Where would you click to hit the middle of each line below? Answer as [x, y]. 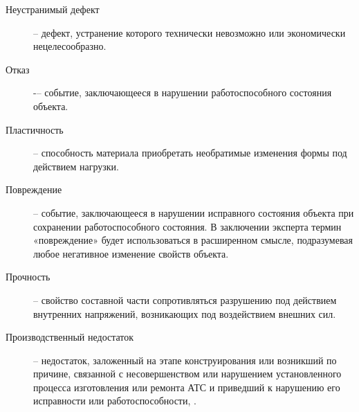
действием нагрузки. [76, 166]
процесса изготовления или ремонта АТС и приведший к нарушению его [187, 387]
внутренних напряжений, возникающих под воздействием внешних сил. [185, 313]
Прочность [28, 277]
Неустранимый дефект [53, 9]
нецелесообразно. [70, 46]
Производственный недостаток [70, 337]
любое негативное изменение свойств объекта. [131, 253]
